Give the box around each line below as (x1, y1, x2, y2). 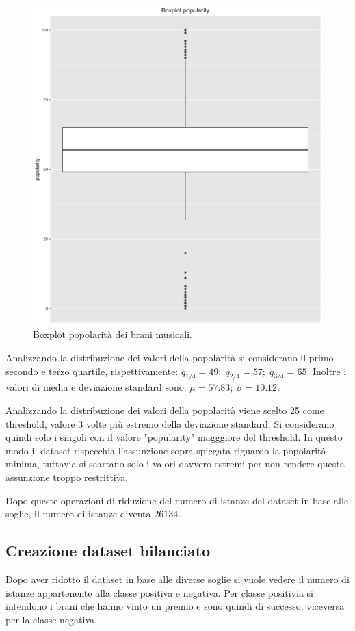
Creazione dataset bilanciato (5, 540, 211, 561)
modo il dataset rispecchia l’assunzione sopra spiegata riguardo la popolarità (5, 443, 326, 457)
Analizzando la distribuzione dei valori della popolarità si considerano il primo (5, 350, 334, 365)
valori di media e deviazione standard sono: (5, 380, 187, 394)
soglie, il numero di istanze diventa (5, 506, 151, 521)
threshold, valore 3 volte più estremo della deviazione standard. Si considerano (5, 416, 334, 430)
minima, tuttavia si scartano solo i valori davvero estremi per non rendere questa (5, 456, 345, 471)
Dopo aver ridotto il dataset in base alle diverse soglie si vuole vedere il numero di (5, 571, 350, 586)
